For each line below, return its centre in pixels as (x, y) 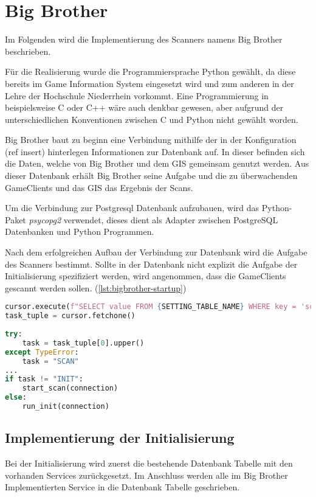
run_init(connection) (66, 407)
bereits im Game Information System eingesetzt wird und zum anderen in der (149, 83)
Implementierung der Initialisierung (120, 438)
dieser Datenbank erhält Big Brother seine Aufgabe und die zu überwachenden (151, 176)
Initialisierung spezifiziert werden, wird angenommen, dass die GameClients (146, 276)
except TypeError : (42, 352)
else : (16, 398)
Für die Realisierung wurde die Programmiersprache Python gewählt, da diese (150, 71)
